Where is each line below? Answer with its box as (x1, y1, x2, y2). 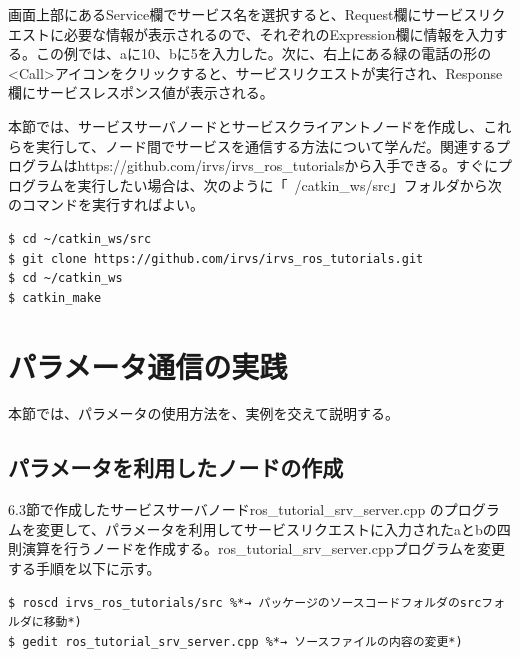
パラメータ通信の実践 (8, 345, 288, 386)
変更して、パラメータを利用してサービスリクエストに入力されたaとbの (35, 518, 497, 539)
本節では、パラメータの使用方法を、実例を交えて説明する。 (8, 403, 399, 424)
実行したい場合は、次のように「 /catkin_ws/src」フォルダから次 (77, 174, 502, 195)
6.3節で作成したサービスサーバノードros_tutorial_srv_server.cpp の (8, 499, 444, 520)
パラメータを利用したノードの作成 (8, 452, 344, 483)
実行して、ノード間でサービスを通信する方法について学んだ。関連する (35, 135, 497, 156)
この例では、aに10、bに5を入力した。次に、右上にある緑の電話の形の (35, 43, 492, 64)
